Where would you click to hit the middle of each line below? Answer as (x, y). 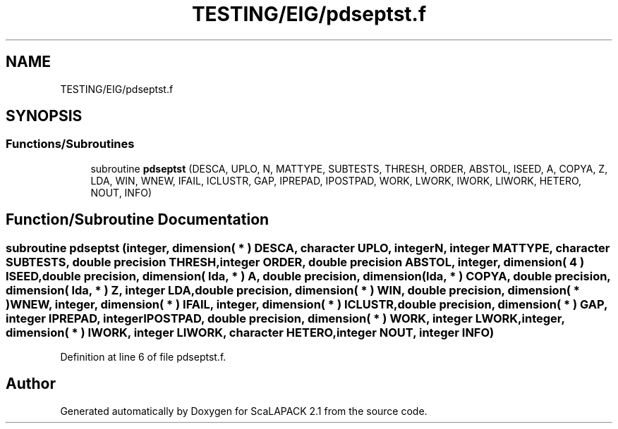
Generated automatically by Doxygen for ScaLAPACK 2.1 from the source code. (244, 411)
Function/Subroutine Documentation (138, 220)
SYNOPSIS (44, 116)
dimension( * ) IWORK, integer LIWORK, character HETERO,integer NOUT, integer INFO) (250, 332)
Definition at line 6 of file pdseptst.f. (143, 357)
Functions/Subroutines (70, 144)
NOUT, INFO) (121, 192)
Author (31, 384)
